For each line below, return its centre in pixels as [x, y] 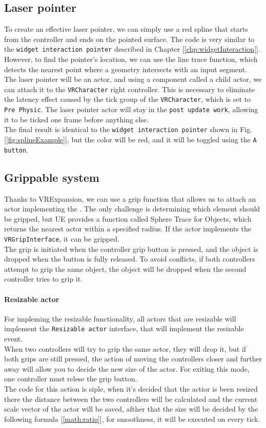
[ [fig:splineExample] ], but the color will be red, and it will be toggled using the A [130, 140]
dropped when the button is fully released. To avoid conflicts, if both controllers [130, 259]
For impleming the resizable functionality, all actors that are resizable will [120, 318]
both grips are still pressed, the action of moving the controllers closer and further [133, 359]
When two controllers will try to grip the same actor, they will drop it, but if [125, 348]
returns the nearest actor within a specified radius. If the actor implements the [128, 229]
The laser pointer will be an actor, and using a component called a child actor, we [133, 79]
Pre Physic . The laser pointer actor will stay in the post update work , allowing [131, 109]
